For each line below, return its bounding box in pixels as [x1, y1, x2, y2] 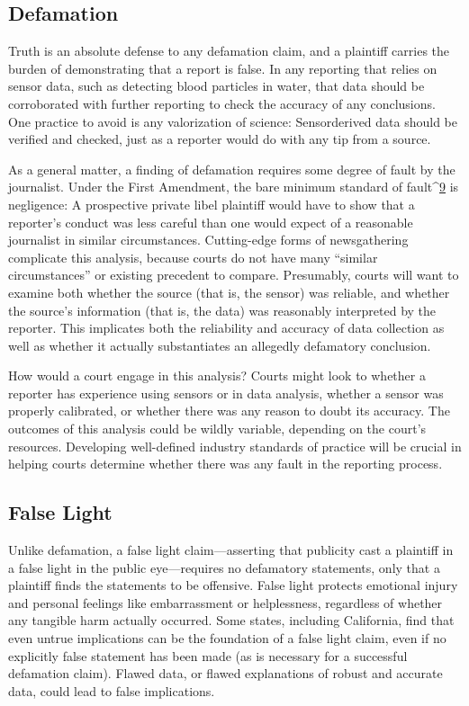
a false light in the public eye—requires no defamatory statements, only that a [8, 558, 440, 576]
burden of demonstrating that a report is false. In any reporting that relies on [8, 58, 437, 77]
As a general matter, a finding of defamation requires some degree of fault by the [8, 159, 455, 178]
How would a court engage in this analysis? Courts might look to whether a [8, 366, 426, 385]
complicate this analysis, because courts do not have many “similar [8, 247, 378, 266]
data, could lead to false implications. [8, 681, 215, 700]
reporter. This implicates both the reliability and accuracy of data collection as [8, 318, 445, 337]
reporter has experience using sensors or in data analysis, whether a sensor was [8, 383, 444, 402]
